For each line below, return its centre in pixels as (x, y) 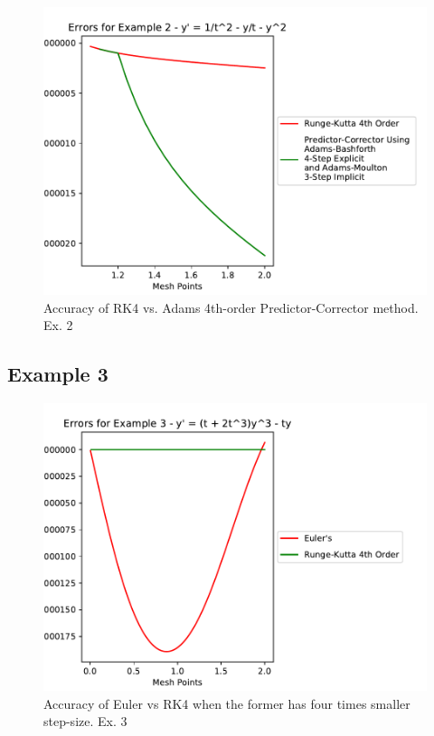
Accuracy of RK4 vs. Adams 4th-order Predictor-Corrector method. (231, 307)
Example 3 (58, 374)
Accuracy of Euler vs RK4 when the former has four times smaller (227, 703)
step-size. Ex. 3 (85, 721)
